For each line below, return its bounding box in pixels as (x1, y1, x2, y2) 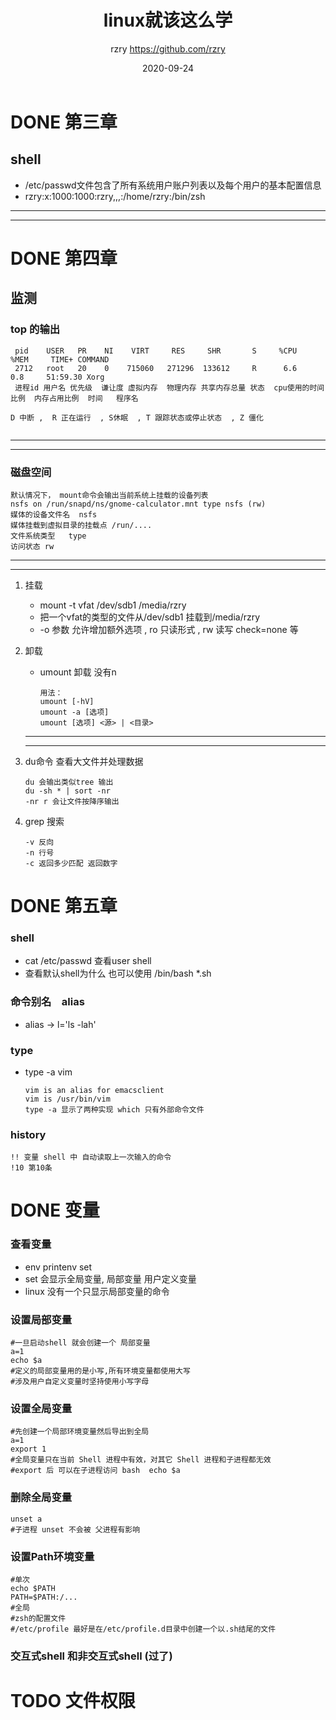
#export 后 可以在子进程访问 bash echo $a (10, 1466, 181, 1476)
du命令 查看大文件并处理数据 (24, 755, 144, 767)
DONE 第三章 (10, 111, 118, 133)
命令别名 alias (10, 995, 85, 1009)
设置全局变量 (10, 1402, 73, 1415)
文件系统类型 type (10, 531, 87, 541)
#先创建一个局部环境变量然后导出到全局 (10, 1427, 150, 1437)
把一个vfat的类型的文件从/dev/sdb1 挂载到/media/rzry (39, 611, 261, 623)
